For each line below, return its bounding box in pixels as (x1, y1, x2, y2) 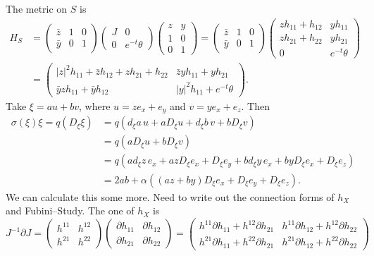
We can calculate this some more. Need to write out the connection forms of (6, 189, 335, 204)
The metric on (6, 1, 68, 16)
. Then (241, 98, 270, 113)
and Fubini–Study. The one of (6, 203, 135, 218)
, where (78, 98, 111, 113)
